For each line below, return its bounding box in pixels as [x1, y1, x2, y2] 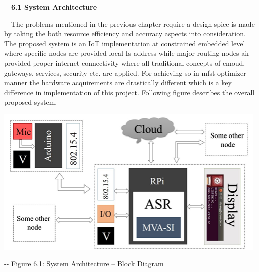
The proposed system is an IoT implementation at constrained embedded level [4, 38, 245, 48]
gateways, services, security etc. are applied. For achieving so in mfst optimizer [4, 67, 246, 78]
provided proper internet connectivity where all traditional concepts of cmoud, [4, 57, 245, 68]
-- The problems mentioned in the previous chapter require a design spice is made [4, 18, 255, 29]
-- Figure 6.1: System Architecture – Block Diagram [4, 258, 164, 269]
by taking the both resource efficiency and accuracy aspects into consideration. [4, 28, 246, 39]
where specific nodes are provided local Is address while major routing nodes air [4, 48, 250, 58]
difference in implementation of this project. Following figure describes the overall [4, 87, 255, 97]
